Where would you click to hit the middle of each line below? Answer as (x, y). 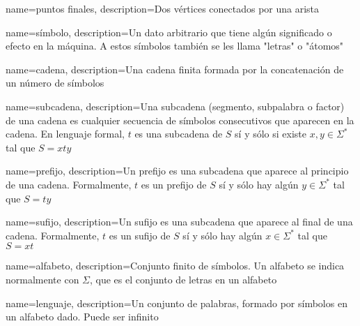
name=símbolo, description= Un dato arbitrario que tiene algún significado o (169, 32)
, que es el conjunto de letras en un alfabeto (183, 279)
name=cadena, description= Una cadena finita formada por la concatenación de (175, 69)
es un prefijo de (174, 184)
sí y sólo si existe (271, 134)
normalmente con (42, 279)
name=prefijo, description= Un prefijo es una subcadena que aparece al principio (177, 171)
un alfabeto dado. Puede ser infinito (82, 317)
